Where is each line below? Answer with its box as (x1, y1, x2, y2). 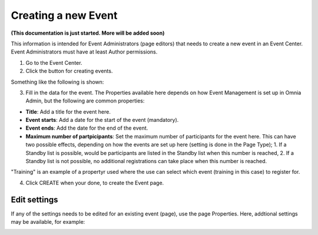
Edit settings (11, 194, 58, 204)
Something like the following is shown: (11, 78, 104, 85)
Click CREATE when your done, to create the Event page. (25, 179, 164, 186)
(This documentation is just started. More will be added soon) (11, 29, 165, 37)
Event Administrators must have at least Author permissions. (11, 48, 158, 55)
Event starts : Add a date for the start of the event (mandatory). (25, 117, 179, 124)
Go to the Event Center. (25, 59, 82, 66)
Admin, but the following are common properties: (25, 97, 145, 104)
